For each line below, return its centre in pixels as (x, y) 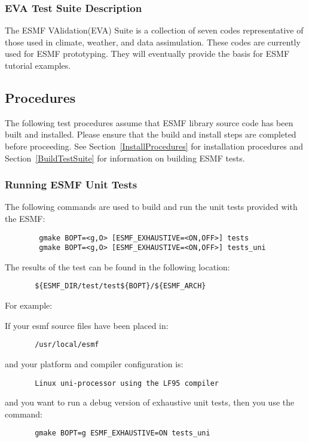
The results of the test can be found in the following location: (117, 266)
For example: (29, 305)
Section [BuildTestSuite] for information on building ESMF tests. (125, 158)
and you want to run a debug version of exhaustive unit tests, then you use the (150, 402)
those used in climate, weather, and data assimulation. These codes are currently (153, 42)
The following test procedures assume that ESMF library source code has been (149, 122)
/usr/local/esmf (67, 345)
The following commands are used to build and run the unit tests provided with (151, 207)
